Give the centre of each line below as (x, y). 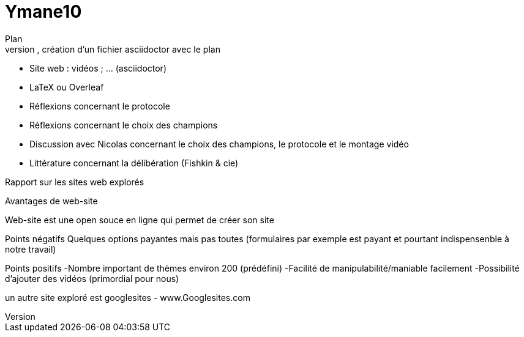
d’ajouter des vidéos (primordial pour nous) (92, 278)
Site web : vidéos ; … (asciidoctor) (98, 68)
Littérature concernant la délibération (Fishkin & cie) (134, 163)
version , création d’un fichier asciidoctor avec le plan (113, 49)
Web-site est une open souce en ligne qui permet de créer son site (140, 220)
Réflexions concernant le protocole (100, 106)
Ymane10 (43, 12)
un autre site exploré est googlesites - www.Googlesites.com (128, 297)
